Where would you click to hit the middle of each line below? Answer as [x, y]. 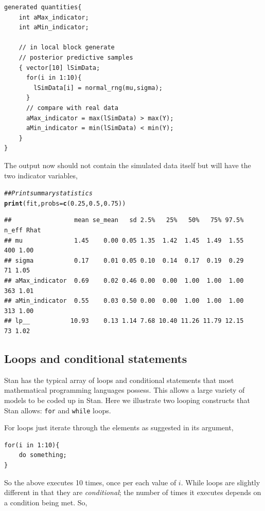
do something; [43, 455]
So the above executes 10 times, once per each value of [90, 482]
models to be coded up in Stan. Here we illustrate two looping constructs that [127, 400]
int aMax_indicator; [54, 17]
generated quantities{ [43, 7]
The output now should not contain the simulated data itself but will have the [128, 165]
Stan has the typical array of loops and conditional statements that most [119, 380]
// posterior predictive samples [76, 57]
